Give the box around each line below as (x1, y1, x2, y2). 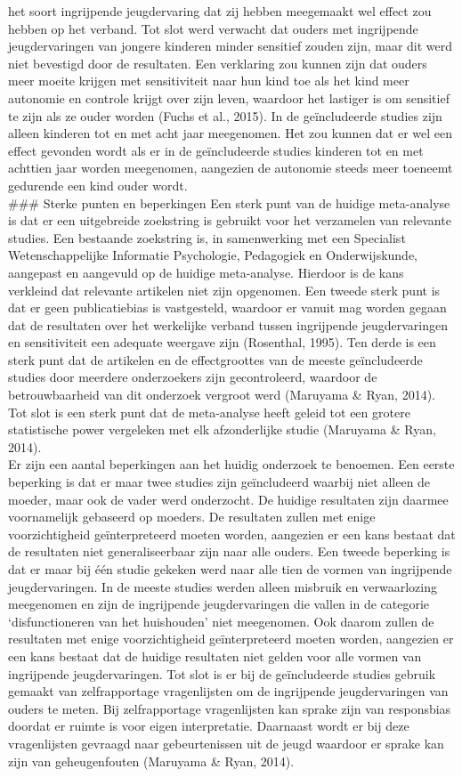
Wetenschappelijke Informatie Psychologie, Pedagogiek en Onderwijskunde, (8, 246, 418, 264)
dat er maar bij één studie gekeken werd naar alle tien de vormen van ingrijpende (8, 560, 452, 578)
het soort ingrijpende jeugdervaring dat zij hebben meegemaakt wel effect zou (8, 2, 432, 20)
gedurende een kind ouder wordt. (8, 175, 188, 194)
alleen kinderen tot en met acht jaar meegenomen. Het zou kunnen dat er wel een (8, 124, 452, 142)
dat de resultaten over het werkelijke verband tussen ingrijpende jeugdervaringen (8, 315, 449, 334)
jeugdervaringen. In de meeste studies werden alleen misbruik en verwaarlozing (8, 577, 437, 595)
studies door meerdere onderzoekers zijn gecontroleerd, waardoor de (8, 368, 377, 386)
